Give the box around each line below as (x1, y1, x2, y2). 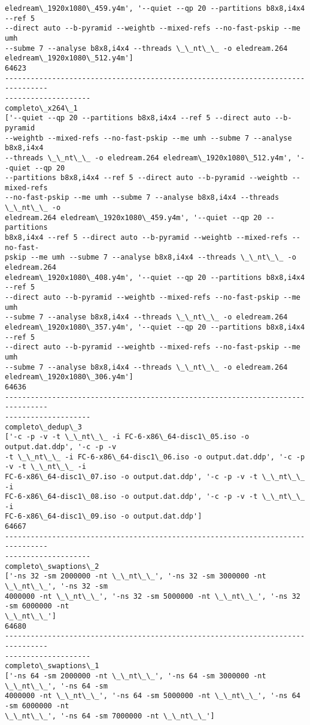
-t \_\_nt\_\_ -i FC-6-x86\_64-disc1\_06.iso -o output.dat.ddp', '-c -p (5, 452, 305, 461)
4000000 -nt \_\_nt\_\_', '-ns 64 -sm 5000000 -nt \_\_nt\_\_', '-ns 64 (5, 692, 300, 700)
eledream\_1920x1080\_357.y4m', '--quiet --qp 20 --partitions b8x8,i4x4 (5, 323, 305, 331)
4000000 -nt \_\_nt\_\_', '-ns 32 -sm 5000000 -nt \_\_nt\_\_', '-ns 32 (5, 592, 300, 601)
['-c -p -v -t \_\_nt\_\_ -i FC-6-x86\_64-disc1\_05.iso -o (5, 432, 250, 441)
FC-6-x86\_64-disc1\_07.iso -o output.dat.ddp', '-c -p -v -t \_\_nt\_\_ (5, 472, 305, 481)
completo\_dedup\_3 (5, 422, 82, 431)
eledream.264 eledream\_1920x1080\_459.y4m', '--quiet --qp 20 (5, 213, 262, 222)
